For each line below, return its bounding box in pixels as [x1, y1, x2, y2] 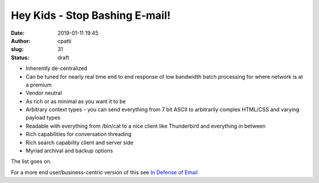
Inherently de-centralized [25, 65, 88, 72]
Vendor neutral [25, 89, 62, 97]
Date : [11, 29, 25, 36]
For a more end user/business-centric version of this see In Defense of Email [11, 168, 198, 176]
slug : [11, 46, 24, 53]
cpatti [57, 37, 72, 44]
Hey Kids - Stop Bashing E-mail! [11, 9, 171, 22]
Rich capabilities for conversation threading [25, 131, 132, 138]
